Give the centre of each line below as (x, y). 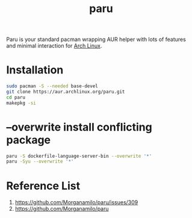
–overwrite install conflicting (79, 127)
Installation (35, 70)
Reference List (43, 186)
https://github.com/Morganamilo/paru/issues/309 (76, 202)
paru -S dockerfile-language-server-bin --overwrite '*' (79, 156)
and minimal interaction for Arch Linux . (54, 46)
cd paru (16, 97)
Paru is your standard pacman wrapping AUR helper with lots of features (96, 39)
